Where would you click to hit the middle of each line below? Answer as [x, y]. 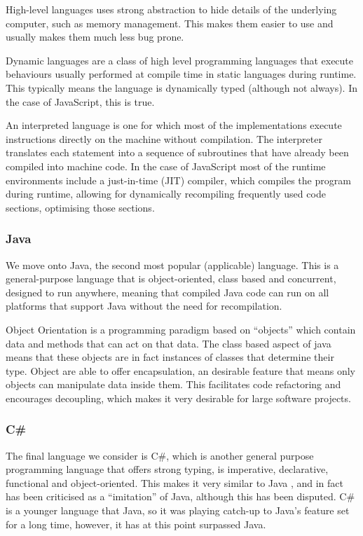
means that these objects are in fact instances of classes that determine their [170, 357]
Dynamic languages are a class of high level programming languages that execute [180, 60]
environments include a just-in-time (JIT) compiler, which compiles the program [178, 180]
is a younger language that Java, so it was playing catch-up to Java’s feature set [178, 510]
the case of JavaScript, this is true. [80, 101]
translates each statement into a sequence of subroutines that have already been [177, 152]
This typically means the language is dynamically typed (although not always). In [181, 87]
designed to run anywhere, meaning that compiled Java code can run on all [167, 292]
